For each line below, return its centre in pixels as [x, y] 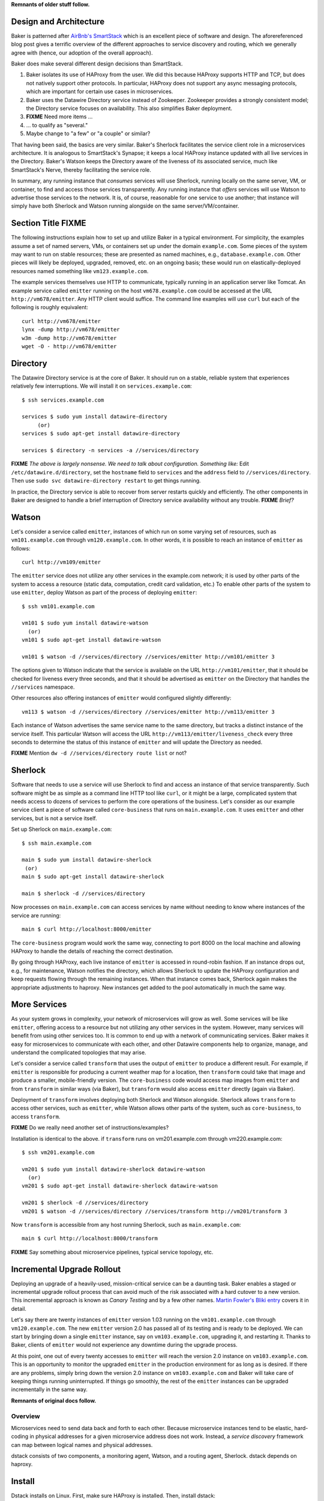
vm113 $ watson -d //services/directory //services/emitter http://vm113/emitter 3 [148, 712]
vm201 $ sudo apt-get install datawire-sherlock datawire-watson [120, 1186]
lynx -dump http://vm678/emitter [71, 330]
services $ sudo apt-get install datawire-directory [101, 433]
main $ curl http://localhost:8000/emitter [87, 929]
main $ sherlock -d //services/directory [83, 894]
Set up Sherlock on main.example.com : [61, 829]
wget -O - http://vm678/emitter [69, 346]
